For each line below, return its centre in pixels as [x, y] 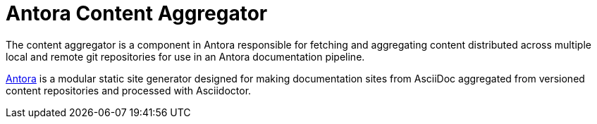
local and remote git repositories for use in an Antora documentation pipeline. [185, 56]
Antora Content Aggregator [137, 13]
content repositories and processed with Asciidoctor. [129, 90]
